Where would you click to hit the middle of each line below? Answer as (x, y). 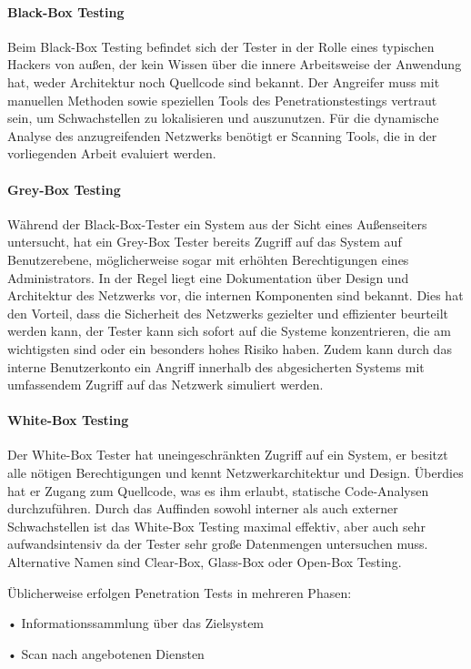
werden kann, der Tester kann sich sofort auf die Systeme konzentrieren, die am (229, 331)
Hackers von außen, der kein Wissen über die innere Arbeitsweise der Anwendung (235, 64)
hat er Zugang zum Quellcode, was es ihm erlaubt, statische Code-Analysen (218, 490)
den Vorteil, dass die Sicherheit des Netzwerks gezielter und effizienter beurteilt (228, 313)
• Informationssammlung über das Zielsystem (136, 623)
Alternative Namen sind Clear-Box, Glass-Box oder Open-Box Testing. (205, 562)
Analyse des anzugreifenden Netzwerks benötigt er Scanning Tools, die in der (222, 135)
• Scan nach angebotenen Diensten (106, 653)
